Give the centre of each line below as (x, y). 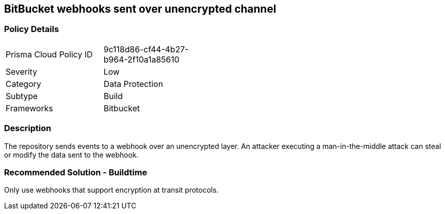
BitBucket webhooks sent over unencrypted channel (140, 9)
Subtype (22, 96)
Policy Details (32, 29)
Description (28, 128)
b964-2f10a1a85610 (142, 59)
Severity (21, 71)
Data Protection (133, 84)
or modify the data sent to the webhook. (71, 155)
